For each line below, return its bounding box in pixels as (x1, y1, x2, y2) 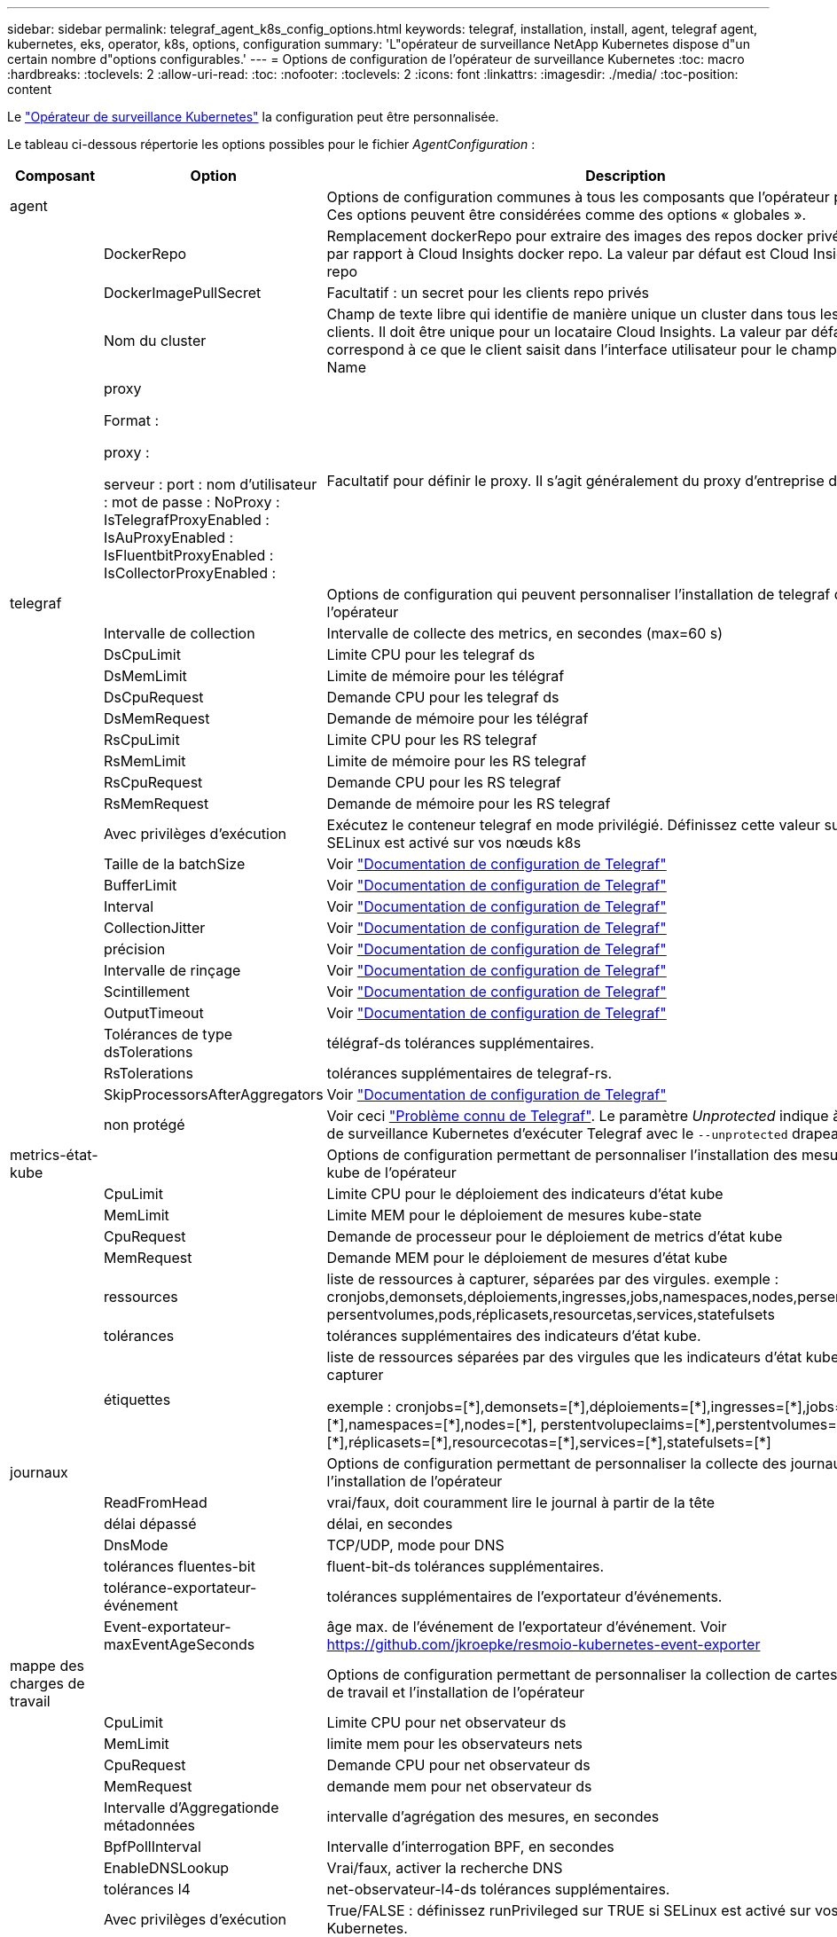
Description (585, 167, 666, 184)
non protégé (103, 1116, 185, 1133)
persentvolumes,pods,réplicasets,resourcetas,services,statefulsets (326, 1306, 775, 1323)
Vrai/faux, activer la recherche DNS (326, 1859, 563, 1877)
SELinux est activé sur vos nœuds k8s (326, 834, 582, 851)
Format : (103, 412, 159, 429)
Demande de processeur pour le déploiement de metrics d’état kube (326, 1227, 783, 1245)
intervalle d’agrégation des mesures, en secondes (326, 1808, 660, 1825)
